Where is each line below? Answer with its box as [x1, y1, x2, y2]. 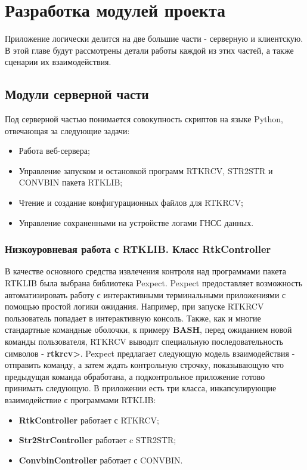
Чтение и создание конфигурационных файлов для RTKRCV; [18, 196, 243, 209]
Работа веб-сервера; [18, 144, 90, 157]
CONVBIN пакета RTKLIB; [18, 176, 123, 188]
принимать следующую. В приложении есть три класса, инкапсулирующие [5, 382, 277, 394]
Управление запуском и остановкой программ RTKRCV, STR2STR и [18, 164, 273, 177]
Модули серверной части [5, 85, 149, 103]
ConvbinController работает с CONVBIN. [18, 453, 183, 466]
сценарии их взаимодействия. [5, 55, 111, 68]
